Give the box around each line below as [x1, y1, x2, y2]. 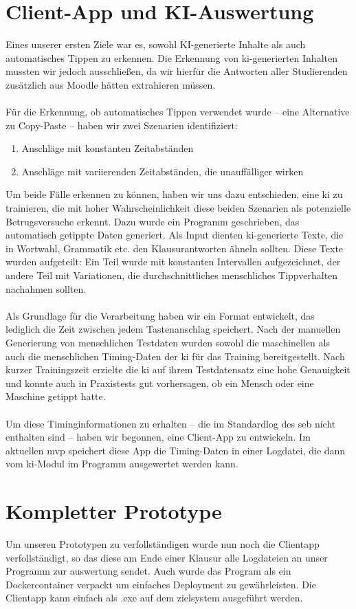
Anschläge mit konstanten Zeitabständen [21, 141, 194, 155]
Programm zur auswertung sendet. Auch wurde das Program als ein [5, 564, 291, 578]
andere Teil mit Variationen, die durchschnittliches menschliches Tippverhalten [5, 268, 338, 283]
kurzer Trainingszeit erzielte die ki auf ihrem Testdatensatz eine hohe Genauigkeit [5, 362, 351, 377]
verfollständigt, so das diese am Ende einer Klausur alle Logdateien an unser [5, 550, 328, 564]
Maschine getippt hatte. [5, 389, 106, 403]
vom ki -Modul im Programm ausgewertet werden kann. [5, 456, 238, 471]
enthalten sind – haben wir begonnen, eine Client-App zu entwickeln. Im [5, 430, 311, 444]
